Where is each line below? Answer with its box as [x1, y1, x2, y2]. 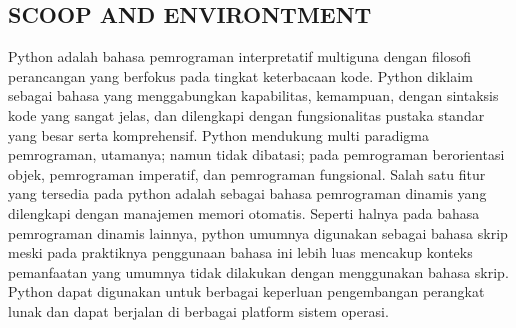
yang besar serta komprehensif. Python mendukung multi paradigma [8, 124, 430, 145]
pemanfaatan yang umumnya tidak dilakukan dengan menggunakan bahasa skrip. [8, 261, 509, 282]
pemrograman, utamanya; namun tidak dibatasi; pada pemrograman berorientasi [8, 144, 505, 165]
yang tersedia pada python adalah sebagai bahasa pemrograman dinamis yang [8, 183, 487, 204]
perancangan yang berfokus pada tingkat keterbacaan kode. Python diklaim [8, 65, 473, 86]
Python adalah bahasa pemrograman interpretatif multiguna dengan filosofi [8, 46, 471, 67]
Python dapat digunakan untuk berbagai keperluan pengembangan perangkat [8, 281, 485, 302]
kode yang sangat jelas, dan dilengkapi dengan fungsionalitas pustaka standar [8, 104, 485, 125]
